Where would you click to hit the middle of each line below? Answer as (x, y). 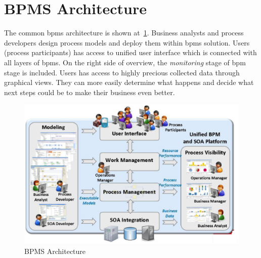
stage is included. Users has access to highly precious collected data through (122, 72)
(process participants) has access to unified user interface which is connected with (130, 52)
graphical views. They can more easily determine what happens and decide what (129, 82)
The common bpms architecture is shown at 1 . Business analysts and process (124, 33)
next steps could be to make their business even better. (90, 92)
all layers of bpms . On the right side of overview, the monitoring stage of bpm (125, 62)
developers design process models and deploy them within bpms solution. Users (127, 42)
